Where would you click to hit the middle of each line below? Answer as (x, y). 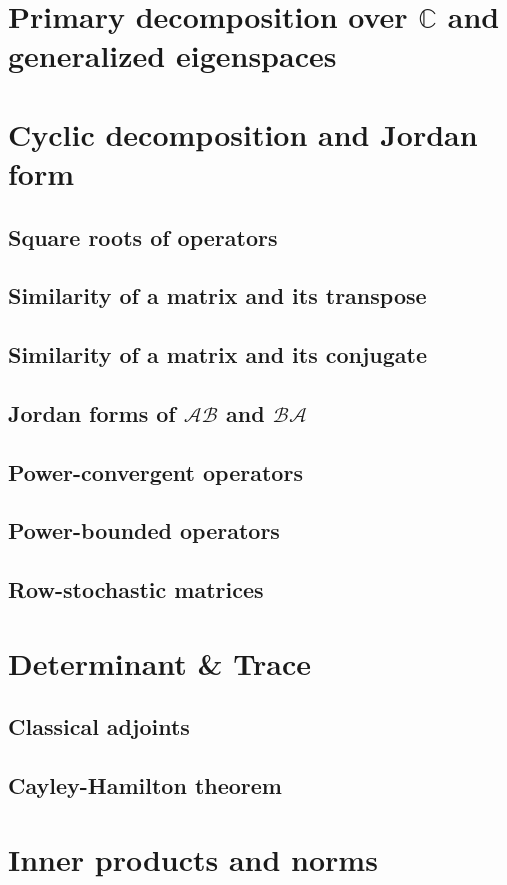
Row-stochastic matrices (136, 589)
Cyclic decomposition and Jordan (243, 133)
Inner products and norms (193, 858)
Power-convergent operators (155, 471)
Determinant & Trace (159, 662)
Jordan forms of (92, 412)
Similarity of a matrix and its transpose (217, 295)
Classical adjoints (99, 726)
